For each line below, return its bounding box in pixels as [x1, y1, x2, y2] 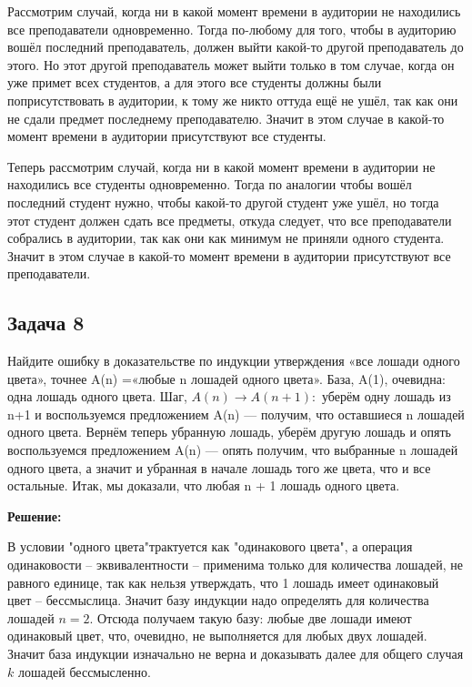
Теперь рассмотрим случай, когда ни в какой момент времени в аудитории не [7, 157, 436, 176]
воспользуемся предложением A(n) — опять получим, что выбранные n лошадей [7, 440, 458, 460]
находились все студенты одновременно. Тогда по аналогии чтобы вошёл [7, 175, 412, 194]
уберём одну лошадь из [321, 387, 451, 406]
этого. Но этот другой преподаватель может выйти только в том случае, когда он [7, 55, 455, 74]
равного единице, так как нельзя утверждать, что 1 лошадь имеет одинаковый [7, 572, 439, 591]
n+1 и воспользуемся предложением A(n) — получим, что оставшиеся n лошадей [7, 404, 465, 423]
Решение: [7, 506, 62, 525]
